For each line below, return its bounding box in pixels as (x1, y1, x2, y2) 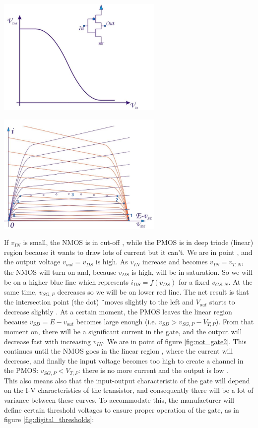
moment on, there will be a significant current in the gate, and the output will (4, 326, 242, 337)
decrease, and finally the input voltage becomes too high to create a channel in (4, 355, 244, 366)
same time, (4, 286, 37, 297)
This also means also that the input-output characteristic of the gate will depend (4, 375, 250, 385)
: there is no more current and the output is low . (78, 365, 228, 375)
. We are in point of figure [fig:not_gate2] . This (103, 336, 247, 346)
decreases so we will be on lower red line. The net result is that (57, 286, 249, 297)
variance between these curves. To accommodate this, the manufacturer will (4, 395, 234, 405)
